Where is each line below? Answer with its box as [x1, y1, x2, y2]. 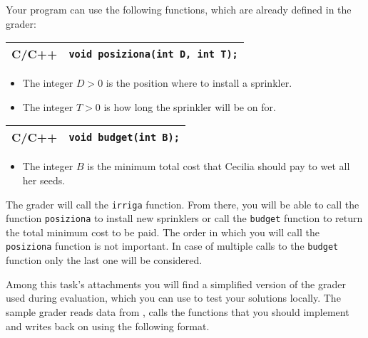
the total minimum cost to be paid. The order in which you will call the [6, 224, 320, 239]
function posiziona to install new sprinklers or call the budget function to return [6, 211, 363, 226]
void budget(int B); [68, 131, 180, 143]
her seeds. [22, 172, 66, 187]
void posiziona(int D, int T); [68, 48, 238, 60]
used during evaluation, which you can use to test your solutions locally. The [6, 290, 341, 305]
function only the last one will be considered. [6, 253, 203, 268]
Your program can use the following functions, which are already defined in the [6, 2, 352, 16]
